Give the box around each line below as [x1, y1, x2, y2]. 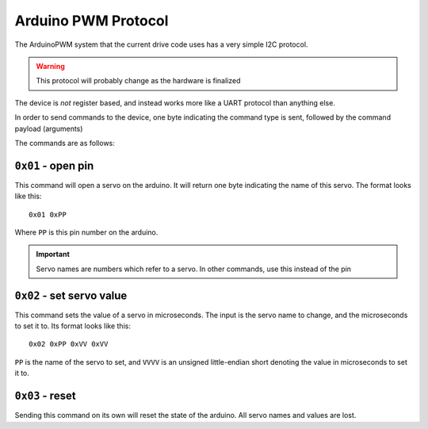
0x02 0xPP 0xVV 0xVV [29, 339, 109, 349]
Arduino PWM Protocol [14, 12, 169, 29]
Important [36, 250, 71, 259]
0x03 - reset [14, 389, 76, 403]
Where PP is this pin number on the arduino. [14, 227, 159, 237]
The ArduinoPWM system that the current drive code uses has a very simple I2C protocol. [14, 40, 308, 49]
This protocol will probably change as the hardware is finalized [36, 76, 241, 86]
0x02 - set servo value [14, 289, 128, 302]
